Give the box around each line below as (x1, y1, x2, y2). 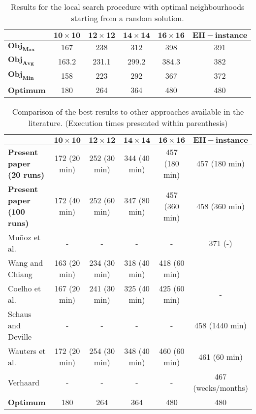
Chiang (8, 268, 32, 280)
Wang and (8, 257, 43, 268)
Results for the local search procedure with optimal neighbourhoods (10, 1, 245, 12)
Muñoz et (8, 231, 41, 243)
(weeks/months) (193, 382, 248, 393)
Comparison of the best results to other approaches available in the (12, 106, 244, 117)
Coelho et (8, 283, 41, 294)
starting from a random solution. (71, 12, 184, 24)
